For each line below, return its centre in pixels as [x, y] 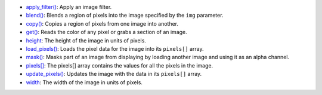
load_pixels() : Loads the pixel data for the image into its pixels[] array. [115, 48]
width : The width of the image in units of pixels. [84, 82]
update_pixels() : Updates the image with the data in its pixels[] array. [114, 74]
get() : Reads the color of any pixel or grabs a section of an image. [106, 32]
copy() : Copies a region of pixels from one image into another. [102, 23]
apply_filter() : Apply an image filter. [69, 7]
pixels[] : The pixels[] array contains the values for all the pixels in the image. [120, 65]
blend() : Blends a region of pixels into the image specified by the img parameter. [125, 16]
